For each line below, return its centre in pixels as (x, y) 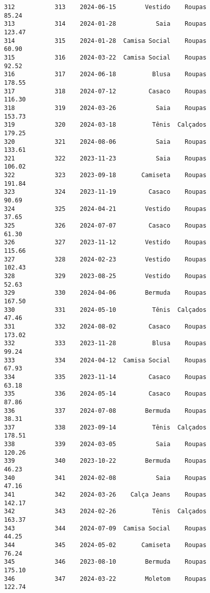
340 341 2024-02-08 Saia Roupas (105, 478)
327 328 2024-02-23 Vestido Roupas (105, 259)
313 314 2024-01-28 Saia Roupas (105, 24)
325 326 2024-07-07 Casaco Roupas (105, 226)
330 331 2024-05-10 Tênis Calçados (105, 310)
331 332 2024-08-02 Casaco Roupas (105, 326)
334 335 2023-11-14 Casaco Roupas (105, 377)
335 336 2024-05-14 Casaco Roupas (105, 394)
